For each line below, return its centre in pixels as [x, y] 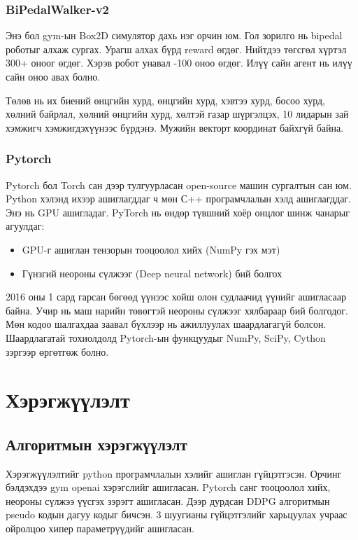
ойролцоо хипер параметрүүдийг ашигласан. [100, 528]
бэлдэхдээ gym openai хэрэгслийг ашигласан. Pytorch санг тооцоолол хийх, [168, 487]
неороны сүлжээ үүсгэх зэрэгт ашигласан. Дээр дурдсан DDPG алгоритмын [168, 500]
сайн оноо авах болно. [53, 76]
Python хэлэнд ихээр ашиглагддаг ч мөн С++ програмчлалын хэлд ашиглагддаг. [178, 199]
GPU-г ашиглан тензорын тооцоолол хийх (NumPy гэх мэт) [151, 249]
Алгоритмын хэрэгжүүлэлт [96, 444]
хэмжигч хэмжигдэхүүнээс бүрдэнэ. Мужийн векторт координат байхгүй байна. [175, 127]
